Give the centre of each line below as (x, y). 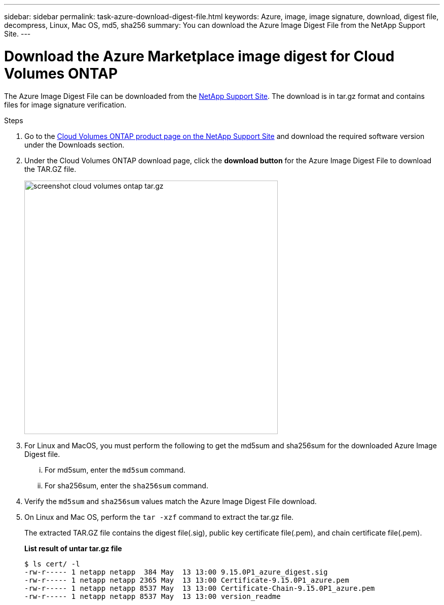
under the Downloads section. (75, 145)
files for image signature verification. (65, 104)
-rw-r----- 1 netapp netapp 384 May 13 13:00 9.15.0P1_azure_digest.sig (176, 572)
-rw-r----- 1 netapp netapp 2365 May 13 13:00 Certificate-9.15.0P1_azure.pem (187, 580)
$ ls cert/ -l (52, 564)
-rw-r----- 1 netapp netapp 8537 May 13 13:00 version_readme (153, 596)
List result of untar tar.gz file (73, 548)
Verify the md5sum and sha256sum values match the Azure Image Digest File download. (171, 501)
